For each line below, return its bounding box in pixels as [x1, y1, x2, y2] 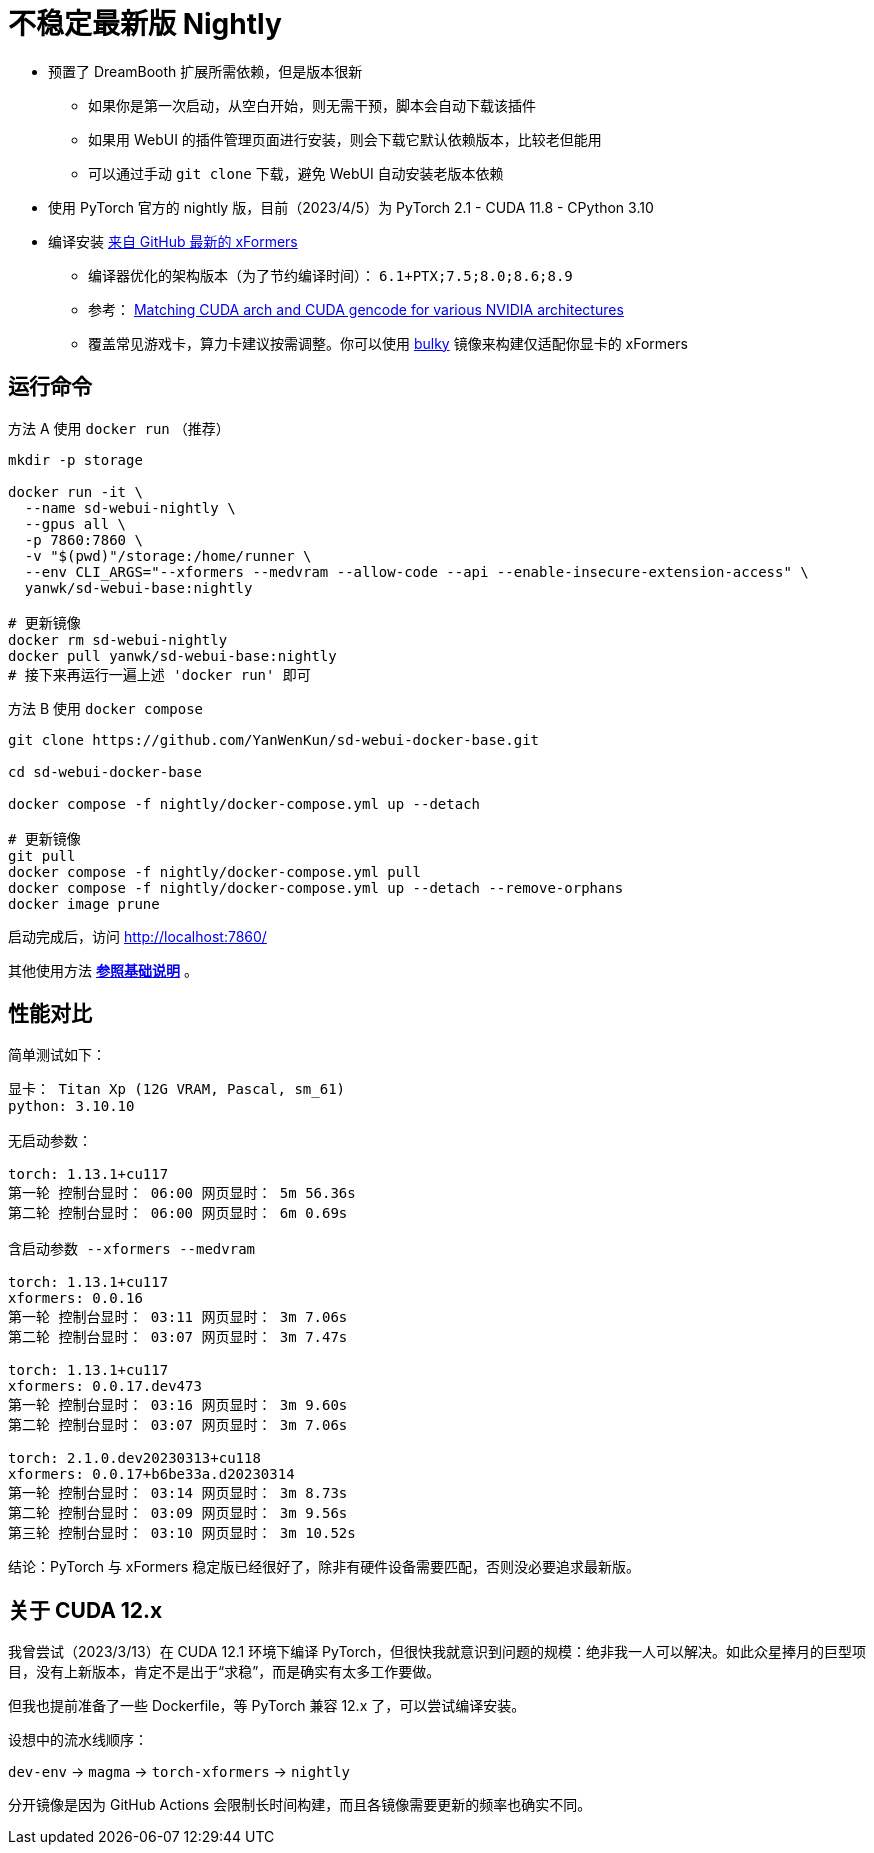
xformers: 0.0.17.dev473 [8, 1378, 202, 1395]
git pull [8, 847, 76, 864]
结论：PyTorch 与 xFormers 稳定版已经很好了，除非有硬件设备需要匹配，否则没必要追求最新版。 [8, 1558, 641, 1576]
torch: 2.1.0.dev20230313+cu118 [8, 1450, 261, 1467]
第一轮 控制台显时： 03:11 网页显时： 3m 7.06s [8, 1309, 348, 1326]
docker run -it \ [8, 483, 143, 500]
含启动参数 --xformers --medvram [8, 1241, 256, 1258]
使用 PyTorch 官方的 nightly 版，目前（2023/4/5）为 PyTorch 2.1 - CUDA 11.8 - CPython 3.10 [48, 198, 654, 216]
